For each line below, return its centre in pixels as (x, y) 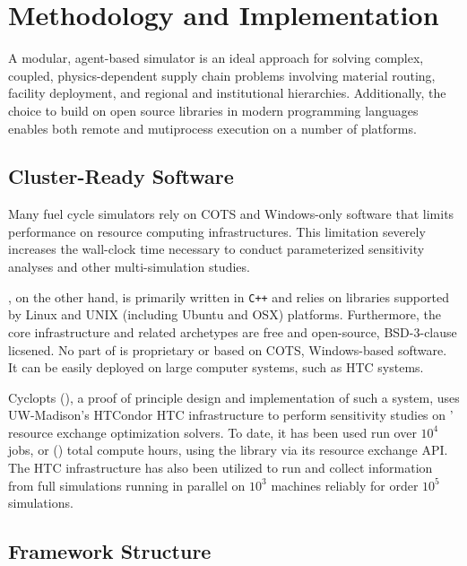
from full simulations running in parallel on (127, 485)
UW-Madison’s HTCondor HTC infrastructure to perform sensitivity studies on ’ (231, 415)
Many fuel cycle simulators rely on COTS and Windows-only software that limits (231, 214)
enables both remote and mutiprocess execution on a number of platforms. (212, 128)
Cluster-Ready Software (121, 176)
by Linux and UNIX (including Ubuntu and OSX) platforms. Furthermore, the (225, 314)
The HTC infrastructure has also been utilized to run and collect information (221, 468)
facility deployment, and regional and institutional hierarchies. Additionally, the (227, 93)
